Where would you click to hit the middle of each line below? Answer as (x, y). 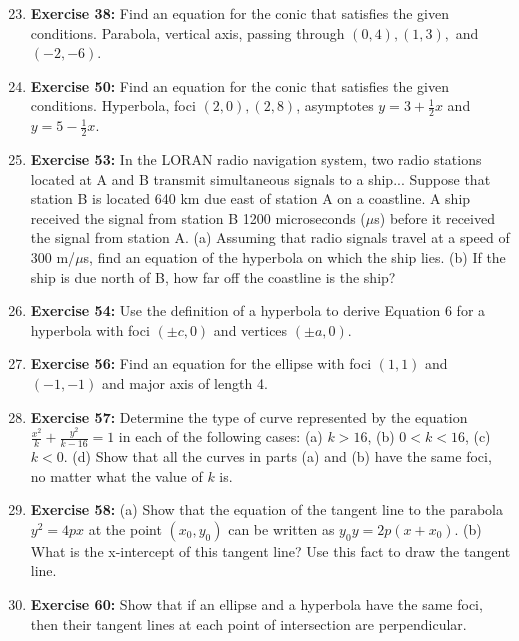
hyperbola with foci (90, 329)
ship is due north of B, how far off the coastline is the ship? (213, 276)
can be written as (281, 528)
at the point (125, 528)
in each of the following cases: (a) (220, 436)
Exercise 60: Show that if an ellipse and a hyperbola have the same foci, (256, 603)
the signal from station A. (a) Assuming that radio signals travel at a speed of (270, 237)
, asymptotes (335, 105)
